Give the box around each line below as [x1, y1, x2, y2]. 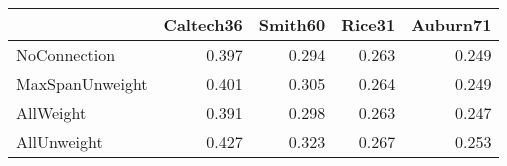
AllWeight [16, 101, 87, 124]
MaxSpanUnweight [16, 72, 148, 95]
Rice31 [341, 13, 396, 36]
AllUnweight [16, 130, 103, 153]
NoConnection [16, 43, 116, 66]
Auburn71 [411, 13, 492, 36]
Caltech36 [163, 13, 243, 36]
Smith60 [258, 13, 326, 36]
